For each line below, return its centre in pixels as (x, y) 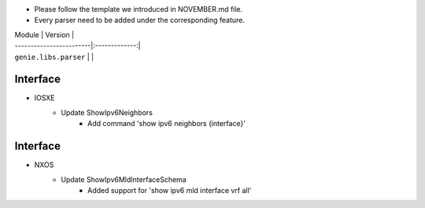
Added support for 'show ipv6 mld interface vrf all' (170, 190)
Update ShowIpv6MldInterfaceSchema (124, 179)
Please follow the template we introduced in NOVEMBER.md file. (139, 9)
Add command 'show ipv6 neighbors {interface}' (166, 124)
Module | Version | (44, 35)
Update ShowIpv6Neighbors (107, 112)
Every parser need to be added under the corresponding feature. (140, 20)
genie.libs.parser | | (54, 57)
